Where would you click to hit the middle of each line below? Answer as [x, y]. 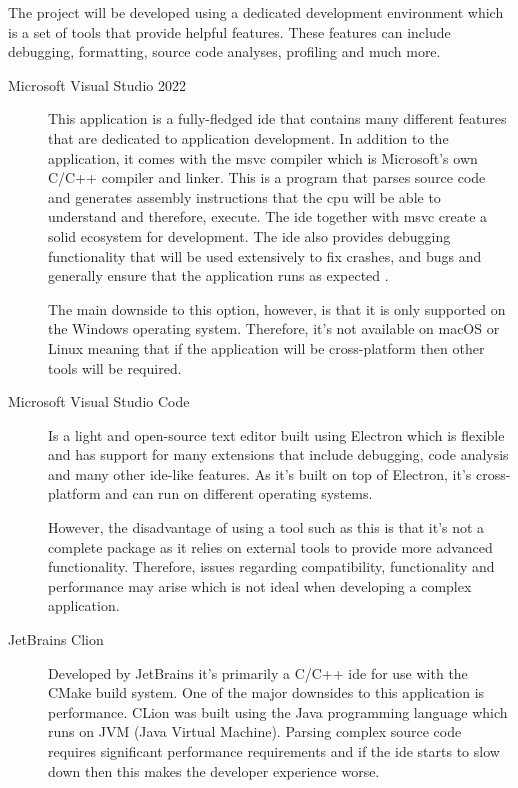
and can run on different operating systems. [239, 493]
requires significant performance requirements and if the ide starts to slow [274, 751]
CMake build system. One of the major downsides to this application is [266, 692]
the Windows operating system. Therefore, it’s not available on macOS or [274, 328]
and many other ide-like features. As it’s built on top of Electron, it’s [260, 473]
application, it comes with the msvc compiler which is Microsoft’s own [263, 157]
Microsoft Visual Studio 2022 [97, 84]
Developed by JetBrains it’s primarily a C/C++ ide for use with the [258, 672]
